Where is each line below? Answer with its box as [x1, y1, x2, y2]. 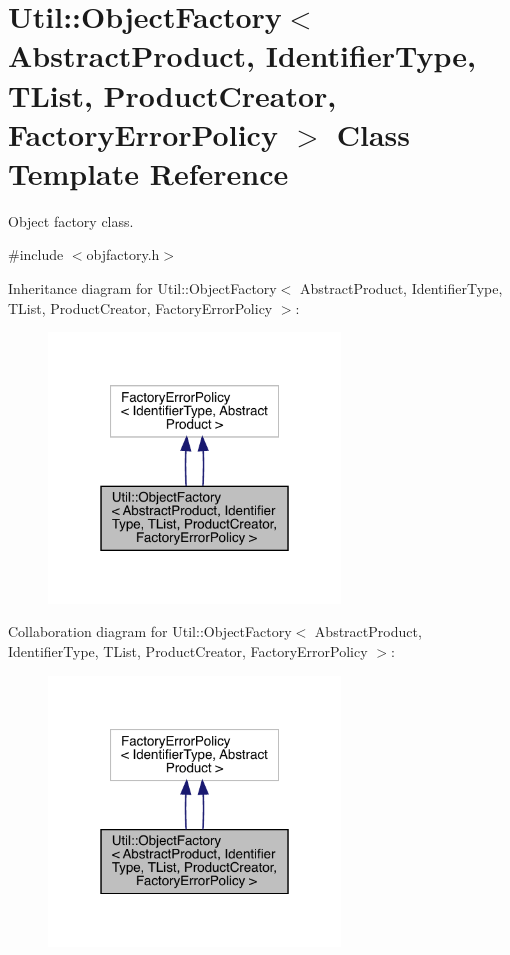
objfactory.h [86, 244, 160, 265]
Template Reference [8, 152, 289, 193]
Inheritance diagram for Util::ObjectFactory [8, 278, 277, 299]
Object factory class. [8, 210, 134, 231]
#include [8, 244, 64, 265]
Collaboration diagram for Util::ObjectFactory [8, 621, 292, 642]
